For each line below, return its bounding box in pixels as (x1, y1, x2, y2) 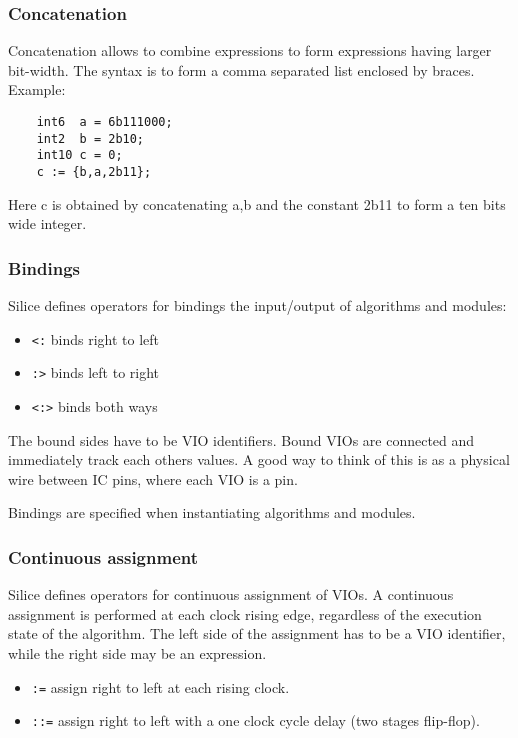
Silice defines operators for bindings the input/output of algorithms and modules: (8, 295, 507, 316)
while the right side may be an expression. (8, 642, 267, 663)
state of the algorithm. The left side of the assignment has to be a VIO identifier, (8, 623, 506, 644)
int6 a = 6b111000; (36, 115, 173, 129)
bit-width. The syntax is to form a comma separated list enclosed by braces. (8, 59, 475, 80)
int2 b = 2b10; (36, 131, 145, 146)
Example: (8, 79, 66, 100)
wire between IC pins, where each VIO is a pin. (8, 468, 298, 489)
